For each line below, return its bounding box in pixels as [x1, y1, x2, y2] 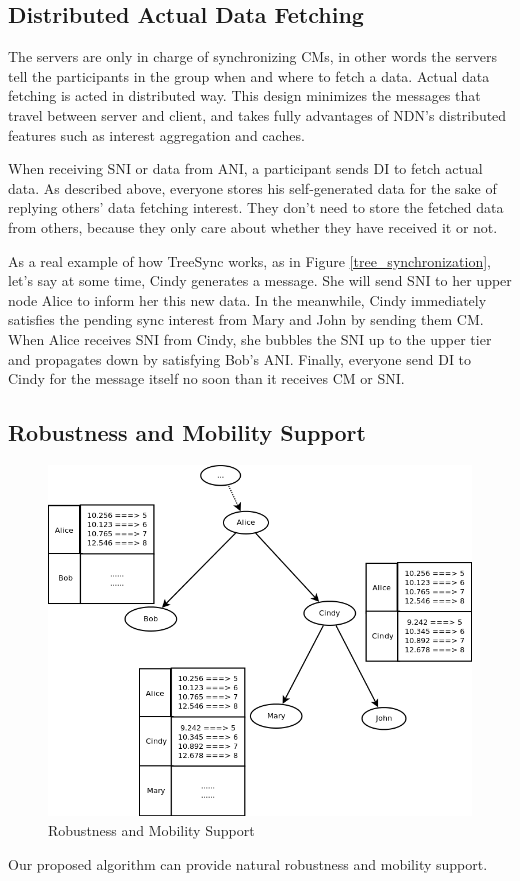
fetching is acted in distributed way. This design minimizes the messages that [8, 85, 481, 106]
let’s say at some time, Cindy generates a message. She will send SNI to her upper [8, 270, 512, 291]
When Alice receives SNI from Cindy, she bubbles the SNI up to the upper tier [8, 328, 492, 349]
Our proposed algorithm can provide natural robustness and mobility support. [8, 853, 488, 874]
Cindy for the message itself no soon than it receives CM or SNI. [8, 368, 405, 389]
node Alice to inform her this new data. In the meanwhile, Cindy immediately [8, 289, 487, 310]
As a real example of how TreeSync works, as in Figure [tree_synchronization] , [8, 250, 491, 271]
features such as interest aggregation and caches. [8, 124, 305, 145]
